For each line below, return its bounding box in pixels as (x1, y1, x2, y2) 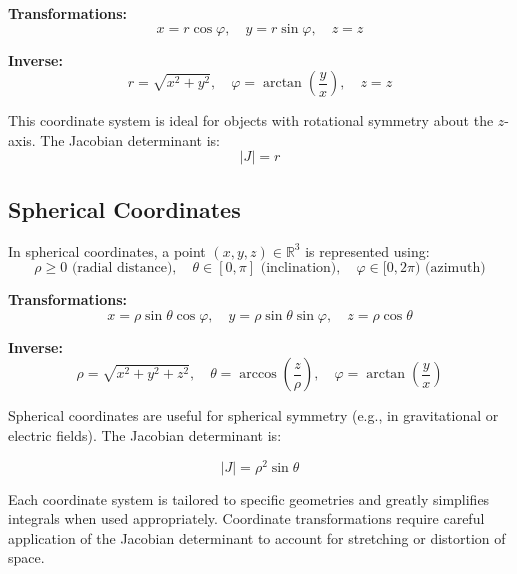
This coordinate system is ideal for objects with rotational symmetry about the (8, 110, 494, 131)
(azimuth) (424, 261, 486, 276)
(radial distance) (71, 261, 173, 276)
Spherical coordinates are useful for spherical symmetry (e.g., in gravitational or (8, 405, 499, 426)
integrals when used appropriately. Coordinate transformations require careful (8, 508, 485, 529)
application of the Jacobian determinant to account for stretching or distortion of (8, 527, 506, 548)
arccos (239, 367, 277, 382)
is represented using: (305, 240, 430, 261)
